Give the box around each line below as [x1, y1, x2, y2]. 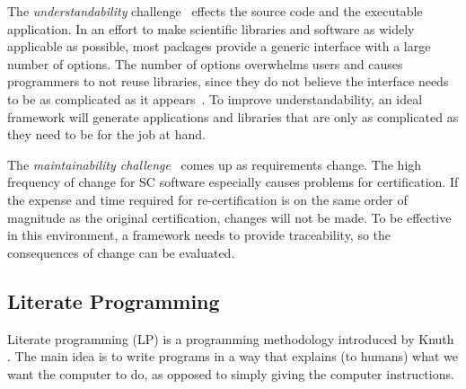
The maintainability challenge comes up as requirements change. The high [7, 155, 422, 173]
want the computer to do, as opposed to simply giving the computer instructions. [7, 364, 454, 383]
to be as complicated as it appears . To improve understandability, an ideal [7, 89, 423, 108]
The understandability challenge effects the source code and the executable [7, 2, 423, 20]
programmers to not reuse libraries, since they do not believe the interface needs [7, 72, 449, 91]
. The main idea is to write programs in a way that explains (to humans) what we [7, 347, 459, 366]
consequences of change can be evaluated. [7, 243, 235, 261]
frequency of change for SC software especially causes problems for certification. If [7, 172, 459, 191]
